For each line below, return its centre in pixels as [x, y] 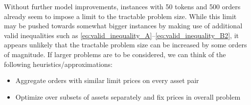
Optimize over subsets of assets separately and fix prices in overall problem [128, 96]
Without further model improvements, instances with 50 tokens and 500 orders [122, 6]
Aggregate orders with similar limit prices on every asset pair [107, 80]
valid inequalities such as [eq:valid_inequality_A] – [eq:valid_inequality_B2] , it [122, 35]
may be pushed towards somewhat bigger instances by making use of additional [123, 26]
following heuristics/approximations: [58, 64]
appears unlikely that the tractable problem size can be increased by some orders [125, 45]
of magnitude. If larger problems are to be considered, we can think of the [115, 54]
